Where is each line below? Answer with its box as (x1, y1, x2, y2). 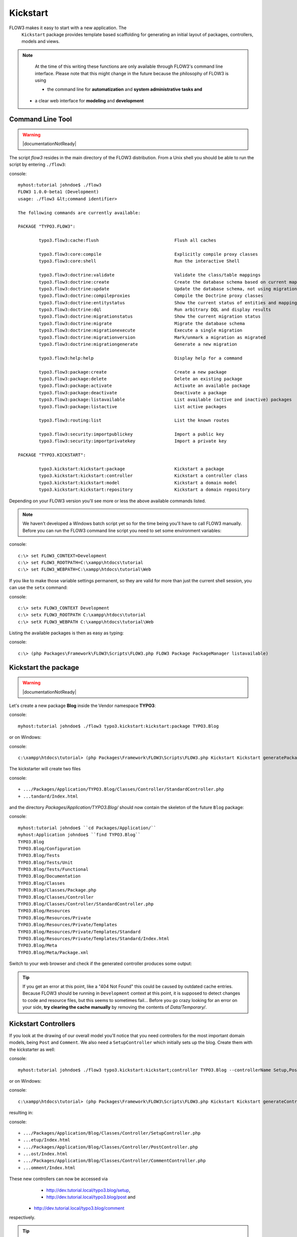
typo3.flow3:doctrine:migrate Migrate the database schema (39, 321, 245, 326)
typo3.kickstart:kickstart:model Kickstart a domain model (39, 480, 238, 485)
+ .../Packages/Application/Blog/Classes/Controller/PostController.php (18, 1144, 198, 1150)
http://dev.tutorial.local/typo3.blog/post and (46, 1194, 136, 1200)
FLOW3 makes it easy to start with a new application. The (9, 25, 127, 31)
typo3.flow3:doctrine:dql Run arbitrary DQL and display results (39, 307, 271, 313)
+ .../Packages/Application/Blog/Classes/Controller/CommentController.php (18, 1158, 206, 1164)
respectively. (9, 1214, 36, 1220)
